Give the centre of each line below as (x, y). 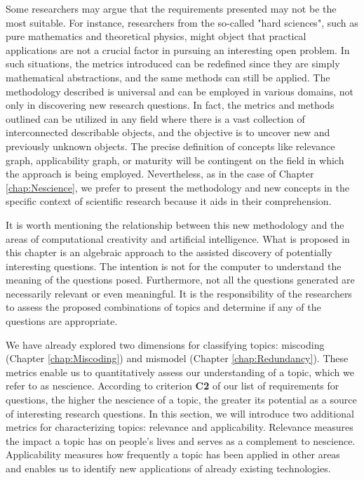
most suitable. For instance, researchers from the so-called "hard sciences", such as (182, 22)
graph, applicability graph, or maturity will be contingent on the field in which (175, 160)
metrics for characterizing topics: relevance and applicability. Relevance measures (180, 427)
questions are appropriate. (62, 321)
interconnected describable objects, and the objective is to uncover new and (168, 132)
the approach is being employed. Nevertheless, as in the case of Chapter (160, 174)
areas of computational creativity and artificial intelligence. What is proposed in (178, 238)
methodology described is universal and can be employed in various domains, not (180, 91)
